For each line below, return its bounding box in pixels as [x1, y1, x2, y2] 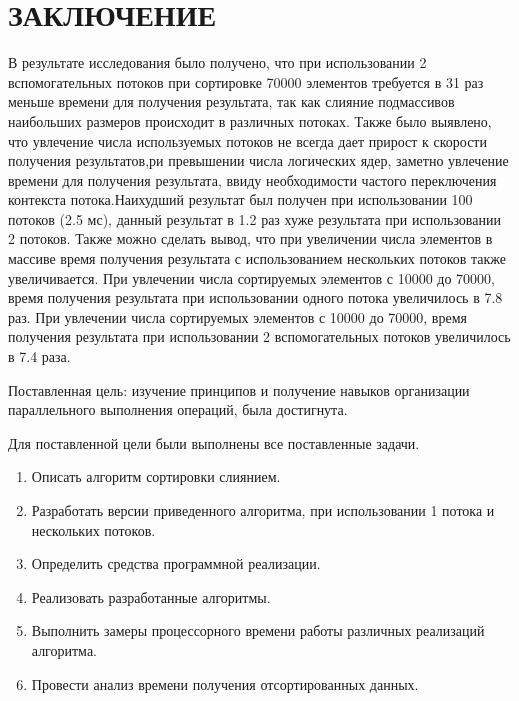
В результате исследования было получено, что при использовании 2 [8, 52, 427, 73]
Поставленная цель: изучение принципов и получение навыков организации [8, 379, 470, 400]
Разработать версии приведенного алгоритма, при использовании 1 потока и [31, 500, 495, 520]
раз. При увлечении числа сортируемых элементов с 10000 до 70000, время [8, 306, 467, 327]
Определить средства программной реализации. [31, 553, 321, 574]
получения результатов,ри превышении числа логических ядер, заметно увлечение [8, 150, 509, 171]
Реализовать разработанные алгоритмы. [31, 586, 271, 607]
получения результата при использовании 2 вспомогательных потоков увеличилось [8, 326, 511, 347]
